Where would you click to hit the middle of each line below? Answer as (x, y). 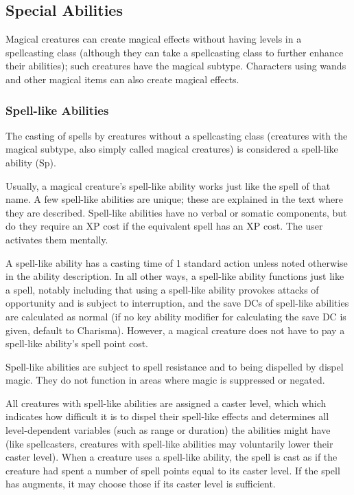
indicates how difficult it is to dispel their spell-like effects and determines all (167, 416)
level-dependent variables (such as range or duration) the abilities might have (168, 430)
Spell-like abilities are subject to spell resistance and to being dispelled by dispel (175, 366)
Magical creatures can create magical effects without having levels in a (154, 39)
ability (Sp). (31, 162)
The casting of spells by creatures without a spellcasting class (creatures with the (177, 135)
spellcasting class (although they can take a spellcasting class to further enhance (175, 52)
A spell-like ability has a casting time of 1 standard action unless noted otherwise (177, 262)
